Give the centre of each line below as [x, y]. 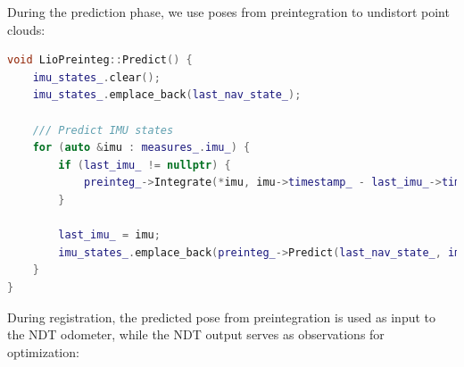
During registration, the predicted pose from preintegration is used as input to [222, 317]
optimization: [43, 351]
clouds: [26, 29]
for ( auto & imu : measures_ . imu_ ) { [141, 148]
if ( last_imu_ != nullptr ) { [145, 165]
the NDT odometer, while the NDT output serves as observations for [196, 334]
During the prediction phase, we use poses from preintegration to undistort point [228, 12]
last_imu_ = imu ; [109, 235]
